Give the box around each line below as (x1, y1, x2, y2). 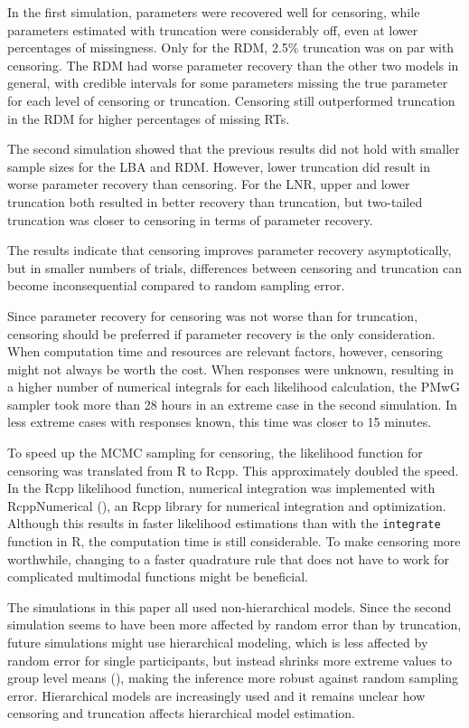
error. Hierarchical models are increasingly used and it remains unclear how (7, 685, 426, 704)
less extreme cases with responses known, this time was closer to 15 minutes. (7, 412, 432, 431)
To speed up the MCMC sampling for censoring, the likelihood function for (7, 443, 423, 462)
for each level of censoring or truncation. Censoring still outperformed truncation (7, 90, 455, 109)
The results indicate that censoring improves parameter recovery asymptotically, (7, 241, 452, 260)
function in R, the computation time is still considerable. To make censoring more (7, 532, 461, 551)
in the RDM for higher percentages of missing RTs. (7, 109, 290, 128)
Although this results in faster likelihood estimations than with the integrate (7, 514, 441, 533)
